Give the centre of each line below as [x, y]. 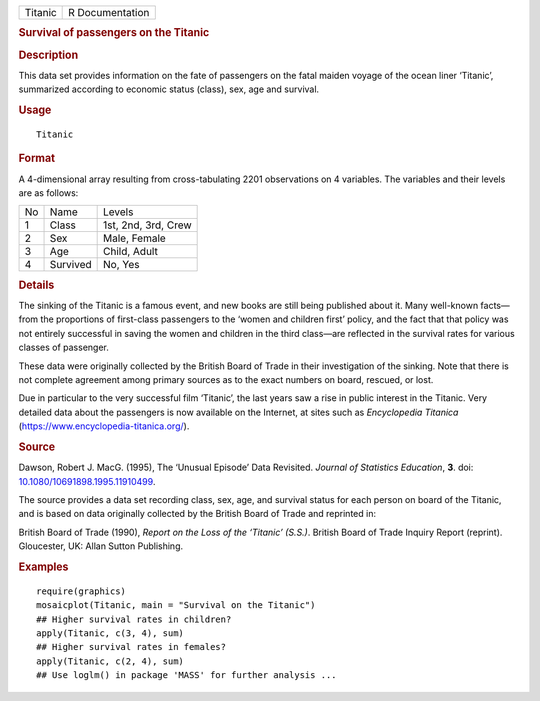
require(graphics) [81, 591]
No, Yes [121, 265]
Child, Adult [131, 252]
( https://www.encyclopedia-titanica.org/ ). [104, 426]
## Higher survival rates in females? [131, 647]
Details [36, 285]
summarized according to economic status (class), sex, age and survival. [169, 89]
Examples [43, 567]
